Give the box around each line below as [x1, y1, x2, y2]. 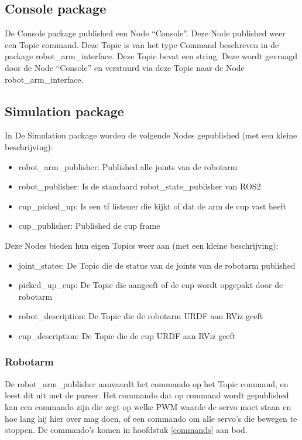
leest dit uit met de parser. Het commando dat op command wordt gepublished [5, 389, 289, 401]
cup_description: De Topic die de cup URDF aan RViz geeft [18, 329, 236, 341]
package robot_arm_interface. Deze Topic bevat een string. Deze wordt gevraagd [5, 50, 297, 62]
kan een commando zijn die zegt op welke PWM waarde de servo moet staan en [5, 400, 291, 412]
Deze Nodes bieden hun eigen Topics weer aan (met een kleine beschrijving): [5, 239, 279, 251]
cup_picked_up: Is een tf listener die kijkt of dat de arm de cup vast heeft [18, 199, 287, 212]
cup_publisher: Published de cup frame [18, 219, 160, 232]
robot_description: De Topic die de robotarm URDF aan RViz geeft [18, 310, 263, 322]
